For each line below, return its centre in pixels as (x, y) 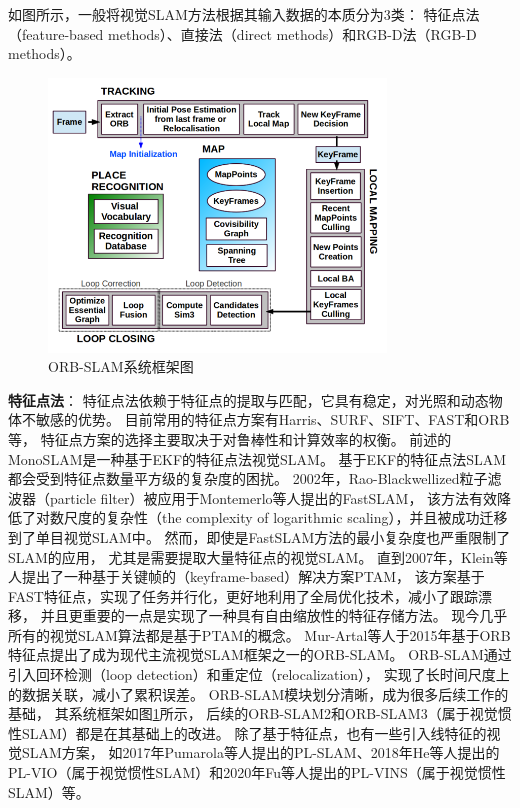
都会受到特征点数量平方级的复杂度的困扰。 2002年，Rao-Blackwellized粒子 (248, 478)
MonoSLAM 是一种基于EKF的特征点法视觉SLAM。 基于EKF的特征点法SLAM (257, 458)
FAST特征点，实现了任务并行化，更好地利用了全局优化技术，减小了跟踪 (243, 595)
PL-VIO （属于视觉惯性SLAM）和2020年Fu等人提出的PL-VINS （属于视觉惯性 (257, 772)
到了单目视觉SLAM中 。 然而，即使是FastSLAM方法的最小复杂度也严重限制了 (259, 536)
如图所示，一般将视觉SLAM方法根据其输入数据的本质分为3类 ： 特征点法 (244, 14)
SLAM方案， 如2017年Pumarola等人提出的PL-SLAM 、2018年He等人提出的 (260, 752)
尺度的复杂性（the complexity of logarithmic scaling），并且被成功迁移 (285, 517)
